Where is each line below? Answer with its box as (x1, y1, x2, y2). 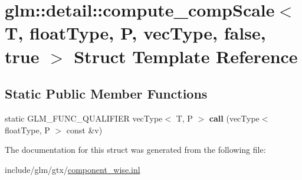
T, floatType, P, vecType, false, (5, 21, 266, 45)
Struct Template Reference (74, 44, 298, 68)
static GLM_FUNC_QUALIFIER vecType (5, 112, 163, 124)
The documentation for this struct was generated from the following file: (5, 143, 266, 156)
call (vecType (209, 112, 260, 124)
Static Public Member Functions (5, 84, 208, 103)
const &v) (66, 123, 103, 136)
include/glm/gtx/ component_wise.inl (5, 163, 140, 175)
